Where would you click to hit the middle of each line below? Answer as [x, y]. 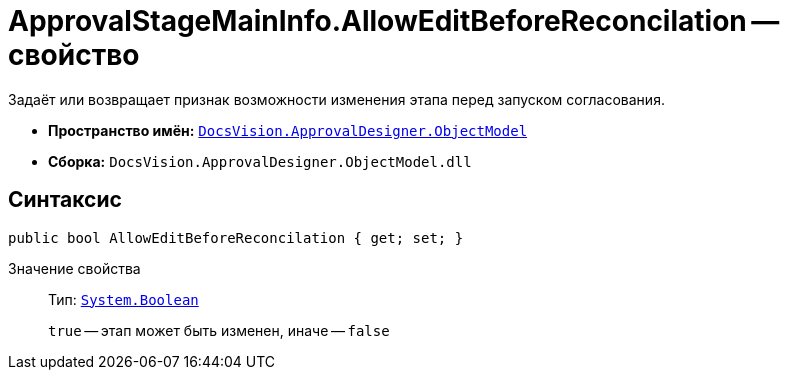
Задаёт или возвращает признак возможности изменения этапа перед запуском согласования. [336, 99]
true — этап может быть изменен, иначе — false [219, 330]
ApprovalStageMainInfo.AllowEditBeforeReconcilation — [394, 21]
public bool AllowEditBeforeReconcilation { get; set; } [236, 237]
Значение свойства [74, 268]
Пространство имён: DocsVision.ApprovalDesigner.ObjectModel [288, 130]
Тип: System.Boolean [123, 299]
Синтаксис [65, 200]
